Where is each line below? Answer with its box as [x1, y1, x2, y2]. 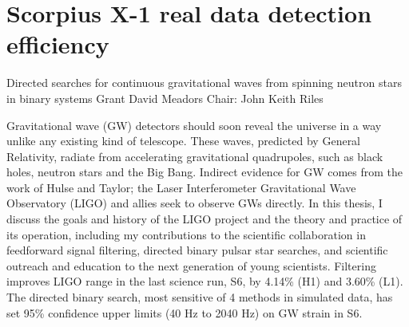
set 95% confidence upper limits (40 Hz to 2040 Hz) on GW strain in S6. [6, 304, 363, 321]
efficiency [6, 28, 109, 61]
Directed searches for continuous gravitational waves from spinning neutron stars [6, 74, 402, 91]
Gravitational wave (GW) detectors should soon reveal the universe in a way [6, 116, 382, 133]
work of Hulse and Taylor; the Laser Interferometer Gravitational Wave [6, 179, 356, 195]
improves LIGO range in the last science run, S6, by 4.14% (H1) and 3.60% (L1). [6, 273, 403, 290]
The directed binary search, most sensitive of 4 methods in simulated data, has [6, 289, 393, 305]
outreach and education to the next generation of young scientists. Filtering [6, 257, 376, 274]
